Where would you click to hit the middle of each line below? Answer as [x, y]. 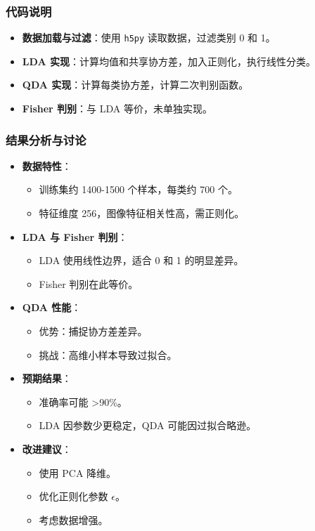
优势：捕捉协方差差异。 [93, 331]
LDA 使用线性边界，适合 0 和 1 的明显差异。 [141, 260]
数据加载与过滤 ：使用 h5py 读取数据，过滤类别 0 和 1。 [149, 38]
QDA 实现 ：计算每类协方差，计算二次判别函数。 [135, 85]
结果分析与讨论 [46, 139]
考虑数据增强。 [73, 519]
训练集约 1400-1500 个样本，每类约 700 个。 [138, 189]
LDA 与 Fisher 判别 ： [75, 236]
